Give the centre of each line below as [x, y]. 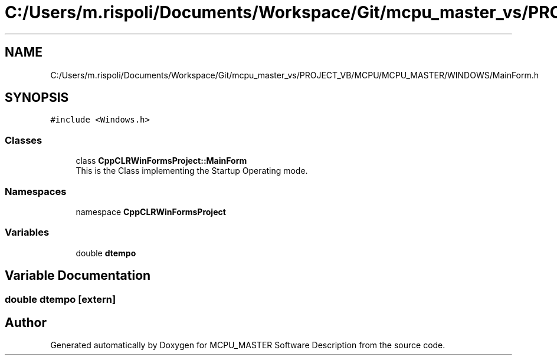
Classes [24, 140]
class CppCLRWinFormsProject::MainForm [161, 161]
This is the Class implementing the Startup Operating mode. [192, 171]
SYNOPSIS [37, 98]
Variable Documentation [78, 276]
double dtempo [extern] [60, 299]
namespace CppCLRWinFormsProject [151, 212]
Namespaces [36, 191]
